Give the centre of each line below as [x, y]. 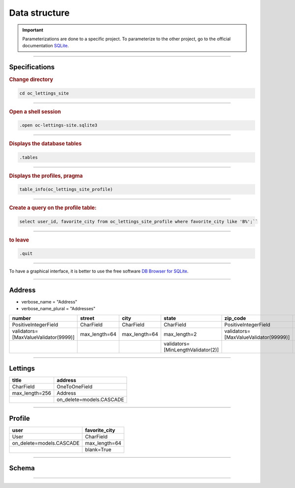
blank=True [98, 449]
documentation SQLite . [45, 46]
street [87, 318]
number [22, 318]
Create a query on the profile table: [53, 208]
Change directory [31, 80]
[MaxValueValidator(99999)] [257, 337]
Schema [22, 468]
